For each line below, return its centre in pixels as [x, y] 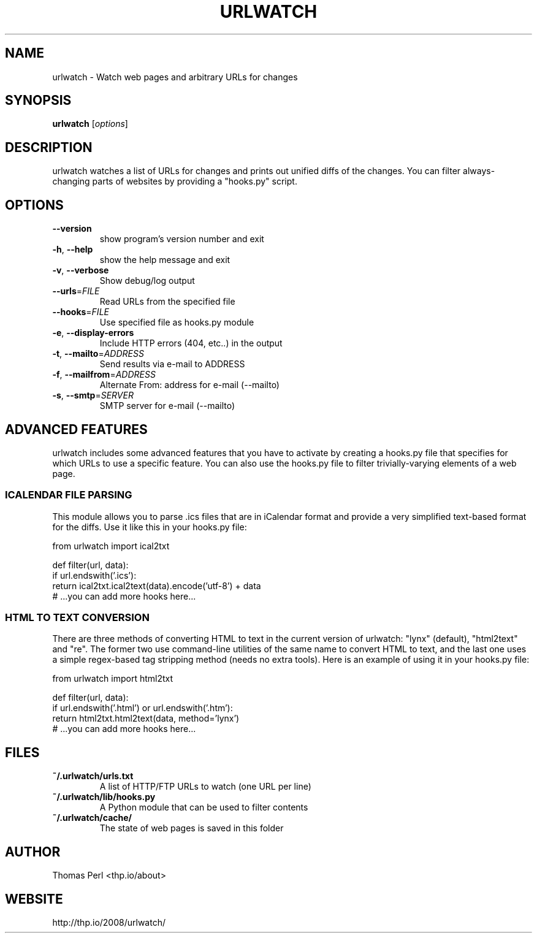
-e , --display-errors [93, 333]
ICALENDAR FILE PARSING [69, 495]
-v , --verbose [81, 270]
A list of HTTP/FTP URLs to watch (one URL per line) [205, 787]
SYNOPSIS [38, 101]
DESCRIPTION [49, 147]
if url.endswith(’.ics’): [94, 575]
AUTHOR [33, 852]
